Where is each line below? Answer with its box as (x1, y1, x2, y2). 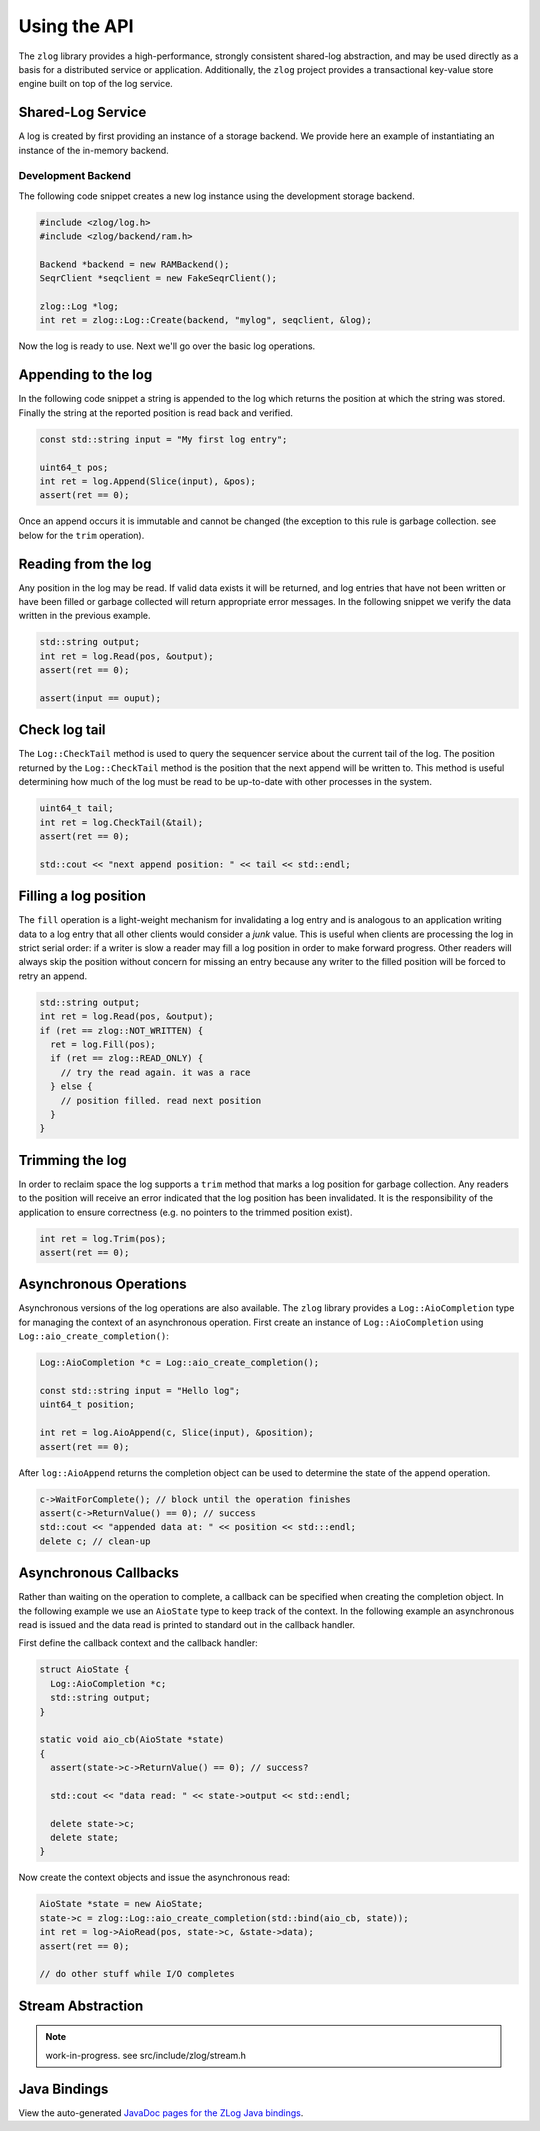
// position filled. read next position (60, 1095, 262, 1106)
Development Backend (18, 169, 132, 183)
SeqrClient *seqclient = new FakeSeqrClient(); (39, 273, 277, 284)
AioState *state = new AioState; (39, 1898, 204, 1910)
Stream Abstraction (18, 1997, 144, 2014)
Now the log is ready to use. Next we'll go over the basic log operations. (18, 340, 316, 352)
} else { (50, 1081, 93, 1092)
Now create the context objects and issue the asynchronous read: (18, 1871, 290, 1884)
